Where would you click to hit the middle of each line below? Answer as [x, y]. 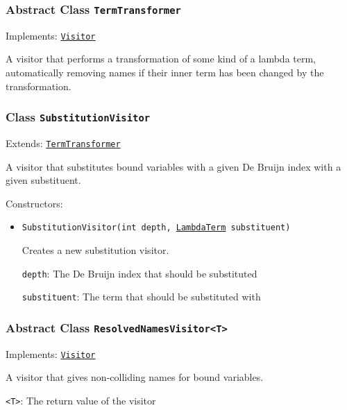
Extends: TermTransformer [63, 143]
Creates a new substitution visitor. [95, 250]
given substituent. [43, 180]
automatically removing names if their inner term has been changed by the [165, 72]
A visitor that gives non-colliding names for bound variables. [135, 377]
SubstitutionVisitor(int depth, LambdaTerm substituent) [156, 228]
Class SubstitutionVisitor [78, 117]
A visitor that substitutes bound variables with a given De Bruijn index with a [173, 166]
